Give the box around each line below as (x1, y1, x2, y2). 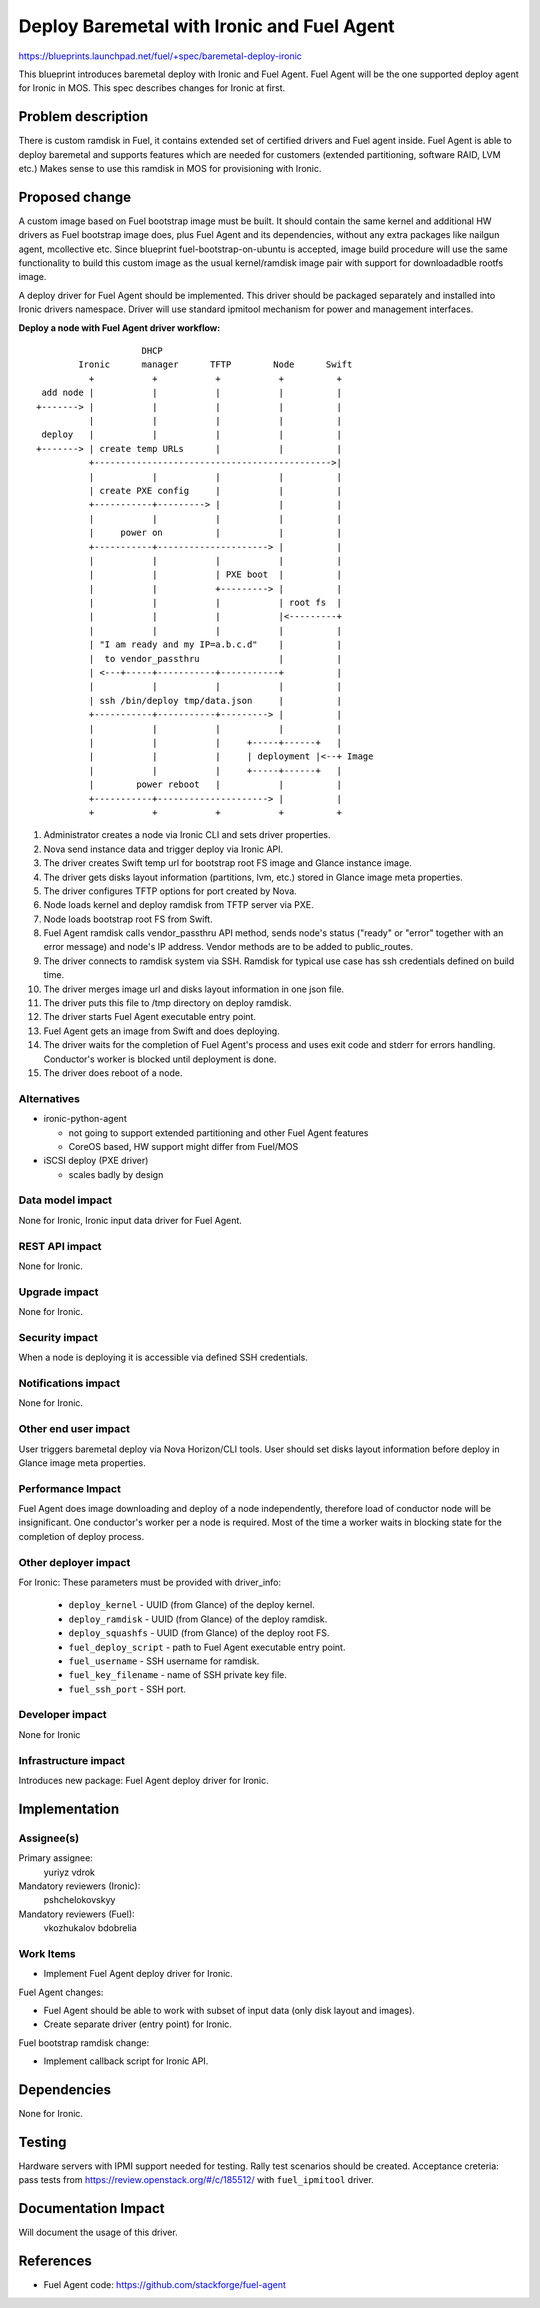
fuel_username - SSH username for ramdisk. (68, 1655, 260, 1667)
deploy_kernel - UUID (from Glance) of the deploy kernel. (68, 1599, 315, 1611)
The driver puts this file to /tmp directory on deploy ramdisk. (43, 997, 292, 1009)
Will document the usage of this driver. (18, 2226, 179, 2239)
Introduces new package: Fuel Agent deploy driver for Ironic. (18, 1774, 269, 1786)
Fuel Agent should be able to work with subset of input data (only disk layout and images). (43, 2005, 415, 2017)
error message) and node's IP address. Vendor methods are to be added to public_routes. (43, 941, 414, 953)
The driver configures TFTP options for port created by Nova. (43, 885, 297, 897)
